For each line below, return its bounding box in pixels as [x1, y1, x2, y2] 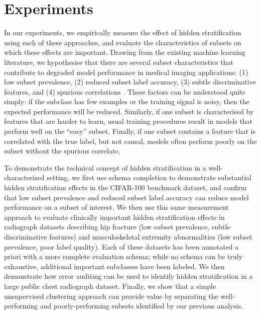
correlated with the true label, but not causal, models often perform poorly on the [4, 135, 257, 146]
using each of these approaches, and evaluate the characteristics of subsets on [4, 37, 241, 47]
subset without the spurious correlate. [4, 145, 120, 156]
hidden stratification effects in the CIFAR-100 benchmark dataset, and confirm [4, 182, 247, 193]
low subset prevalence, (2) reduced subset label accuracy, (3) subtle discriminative [4, 76, 256, 87]
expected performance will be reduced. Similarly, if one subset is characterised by [4, 106, 254, 116]
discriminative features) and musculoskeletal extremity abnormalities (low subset [4, 231, 252, 242]
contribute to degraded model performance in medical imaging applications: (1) [4, 66, 248, 77]
